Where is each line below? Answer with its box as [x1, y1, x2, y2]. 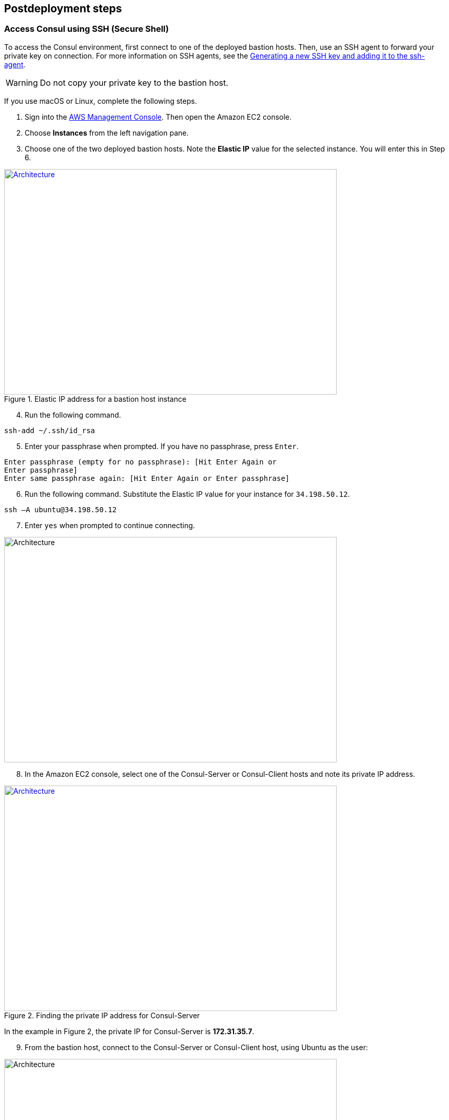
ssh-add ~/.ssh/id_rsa [4, 426, 95, 435]
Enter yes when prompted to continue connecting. [25, 520, 195, 530]
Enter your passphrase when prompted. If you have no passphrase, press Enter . [25, 441, 299, 451]
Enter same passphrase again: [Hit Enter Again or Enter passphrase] [4, 474, 290, 482]
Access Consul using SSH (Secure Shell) [4, 24, 169, 34]
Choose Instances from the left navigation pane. [25, 128, 189, 137]
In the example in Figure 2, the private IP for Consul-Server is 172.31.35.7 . [4, 1026, 255, 1036]
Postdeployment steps [4, 2, 122, 15]
